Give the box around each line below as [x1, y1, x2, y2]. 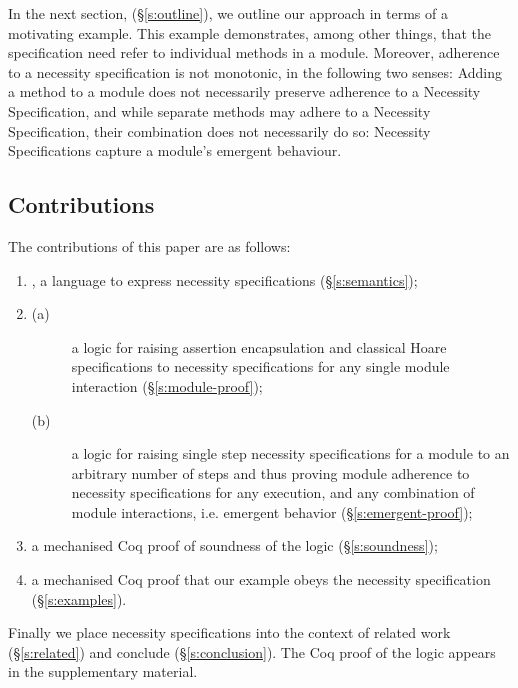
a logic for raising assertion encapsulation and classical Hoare [71, 336, 447, 357]
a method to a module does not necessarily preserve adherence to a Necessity [8, 81, 481, 102]
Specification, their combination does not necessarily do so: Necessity [8, 120, 431, 141]
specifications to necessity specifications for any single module [71, 356, 450, 377]
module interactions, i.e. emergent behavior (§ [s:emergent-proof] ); [71, 501, 473, 522]
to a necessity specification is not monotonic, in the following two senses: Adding [8, 61, 503, 82]
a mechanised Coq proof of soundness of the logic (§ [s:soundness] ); [31, 535, 438, 556]
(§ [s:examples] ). [31, 588, 127, 609]
